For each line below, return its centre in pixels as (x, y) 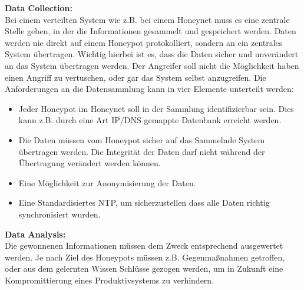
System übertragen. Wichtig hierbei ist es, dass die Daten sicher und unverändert (152, 54)
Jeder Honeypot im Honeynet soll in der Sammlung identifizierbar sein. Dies (156, 108)
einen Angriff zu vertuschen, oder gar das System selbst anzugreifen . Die (136, 77)
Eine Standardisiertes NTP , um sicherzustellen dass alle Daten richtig (144, 202)
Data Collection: (39, 8)
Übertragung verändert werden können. (90, 163)
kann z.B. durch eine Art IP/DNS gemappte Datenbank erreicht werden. (150, 120)
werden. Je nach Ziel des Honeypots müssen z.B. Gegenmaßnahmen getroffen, (145, 257)
